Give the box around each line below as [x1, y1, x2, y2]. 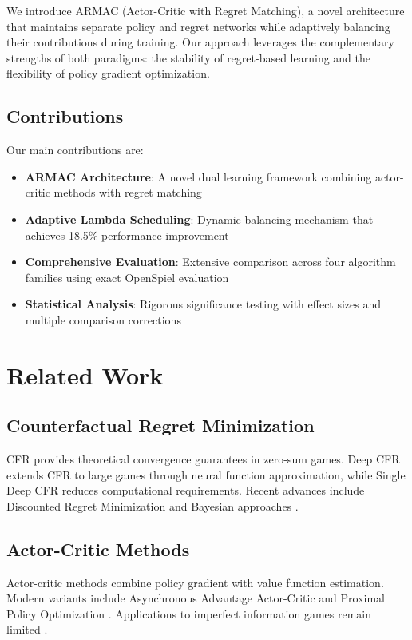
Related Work [6, 358, 164, 391]
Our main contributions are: [6, 141, 144, 158]
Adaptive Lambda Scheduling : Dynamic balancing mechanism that [25, 210, 374, 227]
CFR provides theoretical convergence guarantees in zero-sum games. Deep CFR [6, 451, 400, 467]
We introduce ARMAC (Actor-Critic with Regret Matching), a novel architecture [6, 2, 405, 18]
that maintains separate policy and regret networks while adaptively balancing [6, 18, 390, 34]
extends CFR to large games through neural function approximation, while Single [6, 466, 406, 483]
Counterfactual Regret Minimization [6, 413, 315, 438]
